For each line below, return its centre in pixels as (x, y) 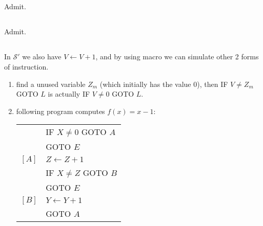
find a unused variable (51, 84)
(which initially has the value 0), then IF (164, 84)
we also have (42, 56)
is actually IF (69, 94)
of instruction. (26, 66)
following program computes (60, 111)
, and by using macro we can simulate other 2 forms (177, 56)
